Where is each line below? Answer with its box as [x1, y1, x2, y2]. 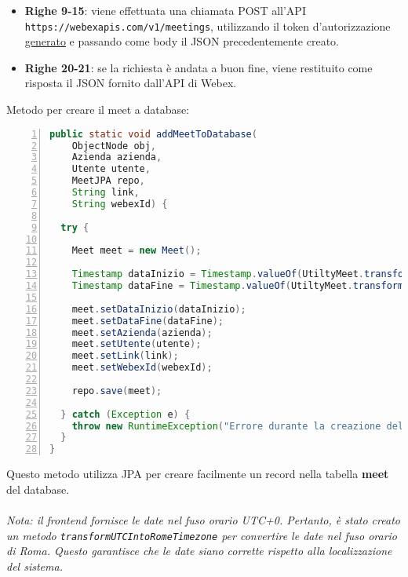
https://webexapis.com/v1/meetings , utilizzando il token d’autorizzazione [24, 17, 391, 34]
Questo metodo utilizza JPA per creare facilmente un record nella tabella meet [6, 466, 389, 482]
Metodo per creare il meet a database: [6, 101, 190, 118]
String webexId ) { [71, 198, 168, 210]
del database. [6, 480, 70, 497]
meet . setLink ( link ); [71, 350, 179, 362]
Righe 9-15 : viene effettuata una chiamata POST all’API [24, 2, 306, 18]
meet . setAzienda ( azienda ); [71, 327, 213, 338]
